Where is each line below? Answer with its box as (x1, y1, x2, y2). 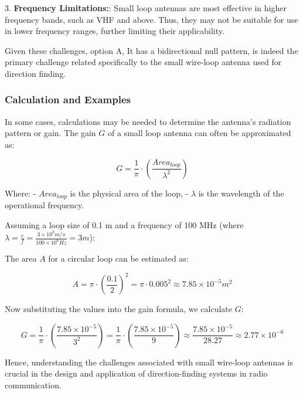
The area (5, 252, 37, 264)
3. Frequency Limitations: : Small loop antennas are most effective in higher (5, 2, 287, 13)
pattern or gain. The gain (5, 127, 96, 139)
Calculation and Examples (5, 92, 131, 107)
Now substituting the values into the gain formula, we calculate (5, 303, 232, 315)
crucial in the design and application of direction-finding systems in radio (5, 367, 268, 380)
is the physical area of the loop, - (70, 187, 189, 199)
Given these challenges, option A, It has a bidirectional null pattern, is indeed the (5, 44, 298, 56)
